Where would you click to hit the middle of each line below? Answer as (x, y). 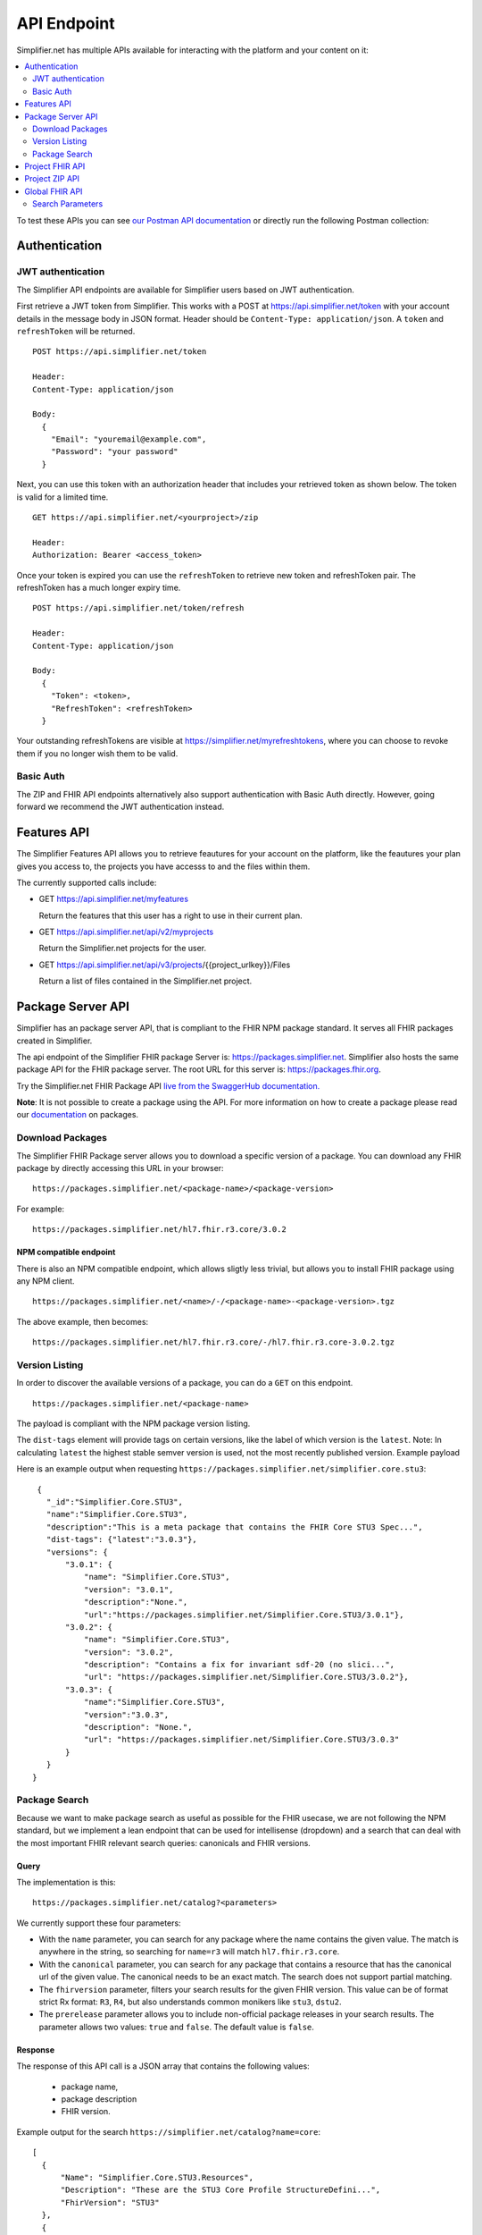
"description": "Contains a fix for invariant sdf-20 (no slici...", (239, 1665)
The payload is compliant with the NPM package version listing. (133, 1424)
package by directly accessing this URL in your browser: (120, 1168)
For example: (41, 1209)
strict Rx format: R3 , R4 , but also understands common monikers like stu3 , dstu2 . (190, 2002)
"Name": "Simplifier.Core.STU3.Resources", (157, 2177)
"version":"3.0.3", (126, 1715)
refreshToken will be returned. (76, 331)
